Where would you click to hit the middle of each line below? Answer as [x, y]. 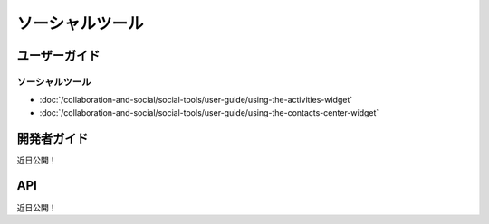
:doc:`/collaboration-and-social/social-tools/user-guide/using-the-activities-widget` [196, 100]
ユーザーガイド [58, 56]
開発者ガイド [53, 139]
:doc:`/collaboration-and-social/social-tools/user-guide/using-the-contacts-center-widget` [209, 112]
